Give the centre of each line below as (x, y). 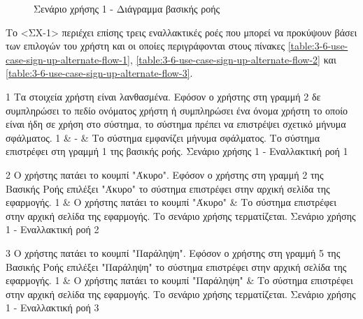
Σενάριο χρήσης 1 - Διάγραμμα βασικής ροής (127, 8)
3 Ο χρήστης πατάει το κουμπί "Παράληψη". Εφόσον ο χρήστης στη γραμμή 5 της (173, 252)
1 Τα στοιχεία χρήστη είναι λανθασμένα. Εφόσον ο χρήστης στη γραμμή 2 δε (163, 96)
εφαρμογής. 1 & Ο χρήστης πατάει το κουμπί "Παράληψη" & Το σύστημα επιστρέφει (179, 280)
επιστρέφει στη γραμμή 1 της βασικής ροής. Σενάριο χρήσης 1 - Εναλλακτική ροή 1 (177, 151)
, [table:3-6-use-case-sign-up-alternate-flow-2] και (233, 59)
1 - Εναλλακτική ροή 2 (52, 229)
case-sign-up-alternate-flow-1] (68, 59)
